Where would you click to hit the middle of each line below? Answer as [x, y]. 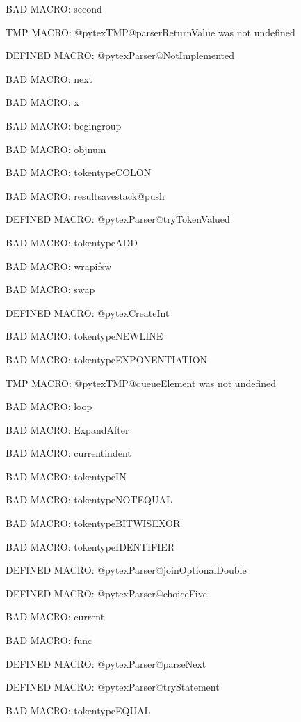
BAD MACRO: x [42, 102]
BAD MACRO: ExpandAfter [67, 429]
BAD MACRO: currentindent [68, 453]
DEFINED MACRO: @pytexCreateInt [88, 312]
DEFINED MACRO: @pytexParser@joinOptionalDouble [126, 570]
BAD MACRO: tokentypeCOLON [79, 172]
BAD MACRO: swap [50, 289]
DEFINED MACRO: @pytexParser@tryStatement [113, 687]
